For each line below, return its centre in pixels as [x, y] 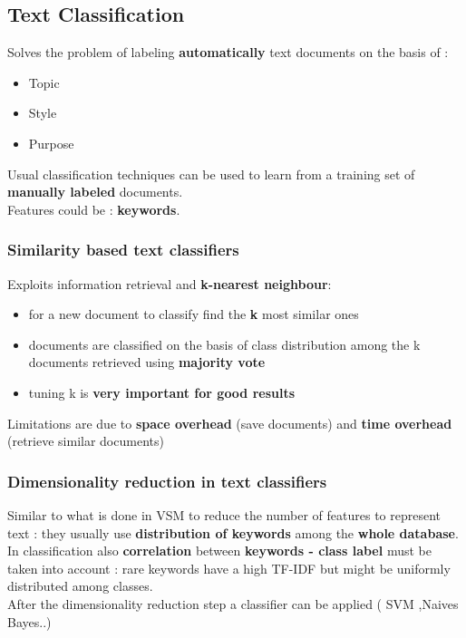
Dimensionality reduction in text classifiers [167, 481]
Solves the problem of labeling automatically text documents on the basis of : [228, 52]
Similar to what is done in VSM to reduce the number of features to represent [224, 514]
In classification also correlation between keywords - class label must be [219, 551]
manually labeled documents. [95, 192]
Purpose [51, 143]
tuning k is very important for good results [162, 392]
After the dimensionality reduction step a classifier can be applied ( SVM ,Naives [233, 603]
